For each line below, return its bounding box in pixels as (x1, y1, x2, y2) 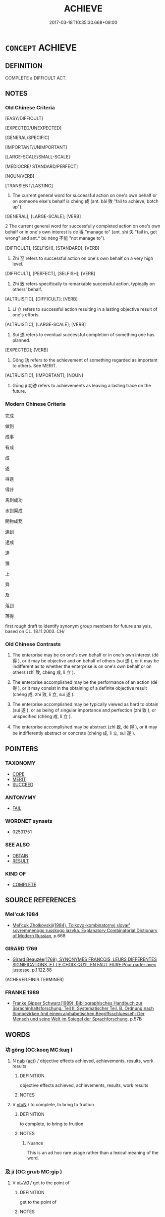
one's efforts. (12, 312, 40, 318)
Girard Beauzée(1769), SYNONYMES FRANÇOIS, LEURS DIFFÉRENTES (12, 956, 157, 962)
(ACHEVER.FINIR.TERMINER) (5, 976, 64, 982)
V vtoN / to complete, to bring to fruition (12, 1101, 94, 1107)
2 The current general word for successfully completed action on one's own (5, 223, 161, 229)
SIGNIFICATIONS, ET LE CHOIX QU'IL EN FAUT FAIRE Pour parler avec (12, 961, 157, 967)
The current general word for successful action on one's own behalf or (12, 192, 157, 199)
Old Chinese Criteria (5, 104, 55, 111)
